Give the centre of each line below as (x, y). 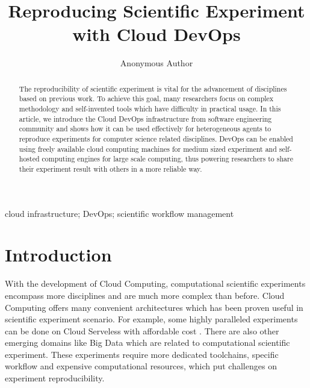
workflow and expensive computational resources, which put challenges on (141, 366)
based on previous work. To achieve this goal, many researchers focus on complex (146, 99)
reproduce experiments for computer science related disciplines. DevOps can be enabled (156, 138)
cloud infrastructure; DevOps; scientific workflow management (119, 213)
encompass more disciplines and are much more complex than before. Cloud (145, 295)
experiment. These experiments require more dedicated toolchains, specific (142, 354)
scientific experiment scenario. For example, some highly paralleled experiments (151, 319)
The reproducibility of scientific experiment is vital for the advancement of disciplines (153, 88)
